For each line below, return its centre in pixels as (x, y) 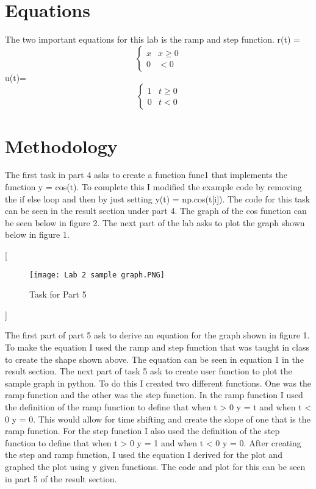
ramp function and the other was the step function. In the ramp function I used (154, 395)
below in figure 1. (37, 234)
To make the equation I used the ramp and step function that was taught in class (157, 347)
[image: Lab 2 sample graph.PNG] (97, 275)
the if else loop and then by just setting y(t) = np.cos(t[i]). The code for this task (158, 198)
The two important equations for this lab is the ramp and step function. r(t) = (153, 39)
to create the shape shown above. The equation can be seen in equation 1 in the (154, 359)
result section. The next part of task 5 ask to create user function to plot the (149, 371)
